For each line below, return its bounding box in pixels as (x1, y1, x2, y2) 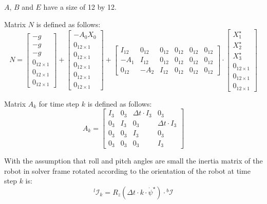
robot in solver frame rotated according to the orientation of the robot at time (4, 165, 251, 176)
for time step (39, 98, 80, 109)
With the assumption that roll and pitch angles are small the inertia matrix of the (4, 155, 263, 166)
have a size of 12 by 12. (43, 2, 117, 12)
